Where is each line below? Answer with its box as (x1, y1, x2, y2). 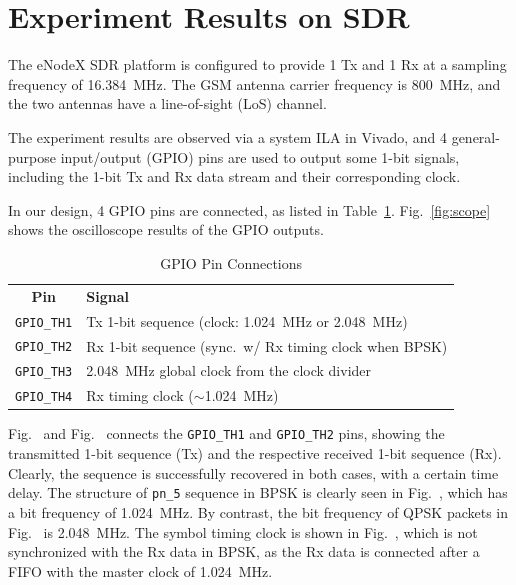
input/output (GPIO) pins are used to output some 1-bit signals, (60, 146, 460, 167)
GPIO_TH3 (15, 365, 73, 380)
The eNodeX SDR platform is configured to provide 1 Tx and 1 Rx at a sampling (8, 54, 507, 75)
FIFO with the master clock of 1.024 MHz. (8, 560, 273, 581)
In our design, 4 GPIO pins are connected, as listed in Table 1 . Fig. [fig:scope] (8, 199, 491, 220)
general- (451, 126, 500, 147)
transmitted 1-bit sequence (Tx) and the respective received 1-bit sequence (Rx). (8, 443, 502, 464)
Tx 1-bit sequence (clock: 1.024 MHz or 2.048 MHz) (86, 310, 408, 331)
